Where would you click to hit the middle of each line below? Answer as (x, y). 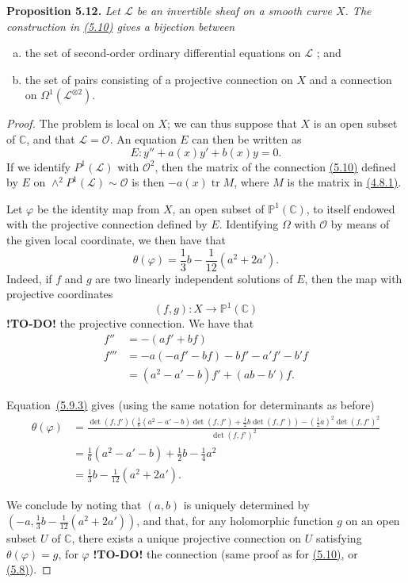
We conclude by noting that (74, 505)
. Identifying (249, 224)
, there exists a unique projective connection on (187, 538)
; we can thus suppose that (232, 123)
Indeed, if (29, 278)
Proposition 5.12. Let (63, 10)
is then (148, 182)
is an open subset (355, 123)
